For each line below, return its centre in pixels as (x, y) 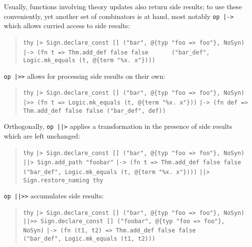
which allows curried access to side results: (67, 26)
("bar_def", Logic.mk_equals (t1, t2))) (89, 238)
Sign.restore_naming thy (63, 180)
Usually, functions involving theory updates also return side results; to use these (123, 6)
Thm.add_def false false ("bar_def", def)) (94, 111)
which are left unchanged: (42, 136)
